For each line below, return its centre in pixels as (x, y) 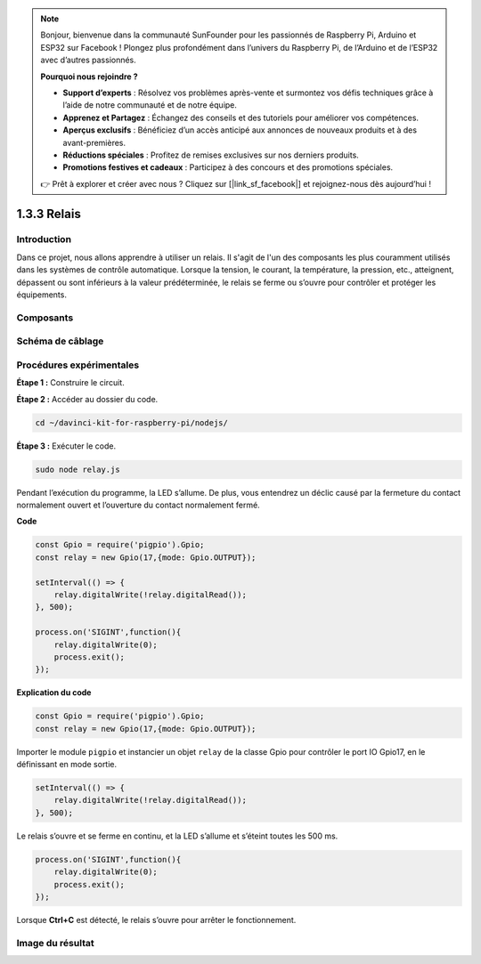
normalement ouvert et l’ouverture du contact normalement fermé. (138, 505)
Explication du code (54, 693)
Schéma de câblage (60, 341)
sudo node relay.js (77, 469)
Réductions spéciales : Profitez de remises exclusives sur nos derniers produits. (211, 155)
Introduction (44, 239)
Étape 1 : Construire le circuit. (70, 383)
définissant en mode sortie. (67, 765)
